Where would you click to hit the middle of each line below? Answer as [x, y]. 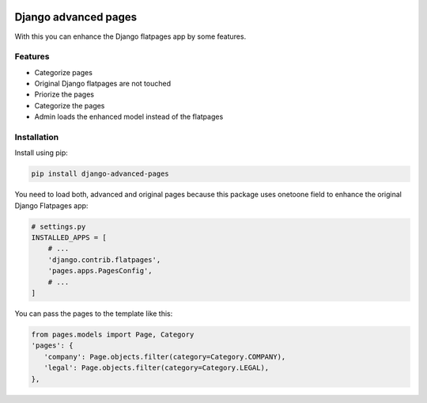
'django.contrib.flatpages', [104, 260]
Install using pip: [42, 153]
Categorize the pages [70, 105]
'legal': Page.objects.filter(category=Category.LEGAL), [157, 368]
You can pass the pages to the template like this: [94, 314]
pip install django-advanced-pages [100, 174]
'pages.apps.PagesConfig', [100, 271]
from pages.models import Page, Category [113, 335]
